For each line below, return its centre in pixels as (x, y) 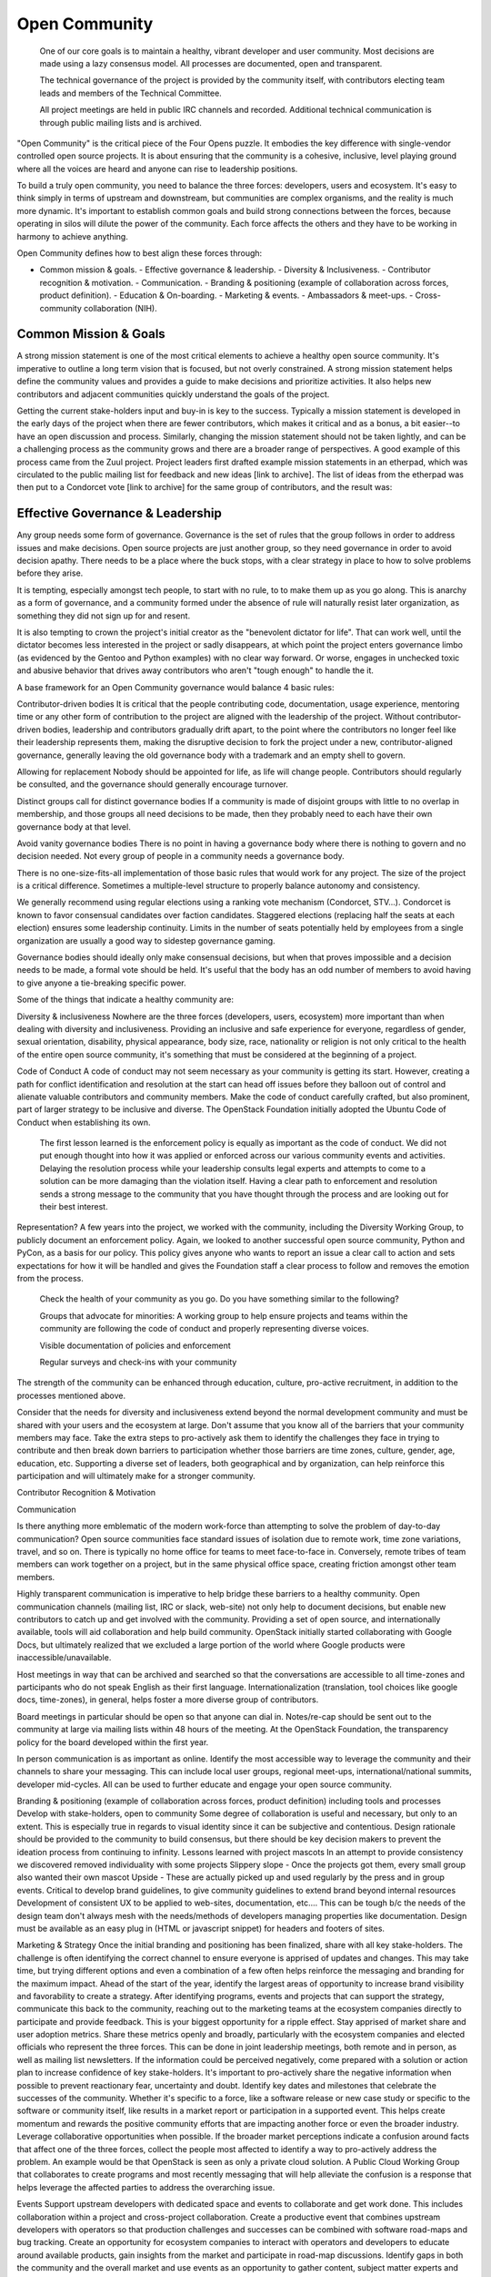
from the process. (50, 1278)
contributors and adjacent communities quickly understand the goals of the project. (173, 394)
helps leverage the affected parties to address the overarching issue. (146, 2187)
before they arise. (50, 573)
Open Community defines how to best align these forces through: (140, 253)
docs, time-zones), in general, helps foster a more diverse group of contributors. (168, 1700)
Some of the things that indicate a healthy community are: (125, 1000)
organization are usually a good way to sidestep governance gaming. (146, 940)
